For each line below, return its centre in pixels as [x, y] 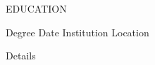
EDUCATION [36, 8]
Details [21, 56]
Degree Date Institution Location [77, 32]
